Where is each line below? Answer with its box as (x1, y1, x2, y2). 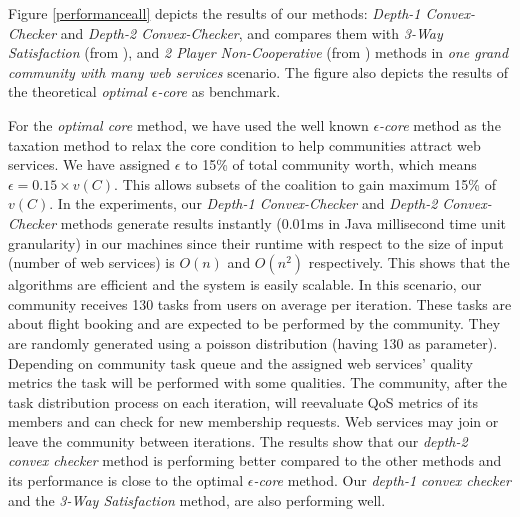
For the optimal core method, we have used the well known (8, 114, 369, 135)
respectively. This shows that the (308, 252, 510, 273)
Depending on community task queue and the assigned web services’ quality (8, 352, 473, 373)
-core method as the (379, 114, 501, 135)
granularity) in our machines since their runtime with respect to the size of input (8, 232, 504, 253)
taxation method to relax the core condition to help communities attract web (8, 134, 481, 155)
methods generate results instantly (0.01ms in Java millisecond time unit (60, 212, 507, 233)
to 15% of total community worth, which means (185, 154, 477, 175)
